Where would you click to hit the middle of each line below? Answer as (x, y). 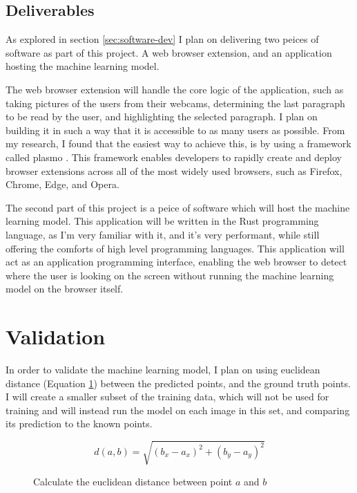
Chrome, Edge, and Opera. (62, 184)
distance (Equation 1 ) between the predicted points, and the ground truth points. (178, 383)
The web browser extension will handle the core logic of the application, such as (175, 89)
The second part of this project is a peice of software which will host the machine (178, 207)
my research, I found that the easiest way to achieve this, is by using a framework (178, 143)
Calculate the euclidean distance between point (133, 481)
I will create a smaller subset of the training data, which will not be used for (167, 397)
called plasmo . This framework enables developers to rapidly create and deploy (174, 157)
